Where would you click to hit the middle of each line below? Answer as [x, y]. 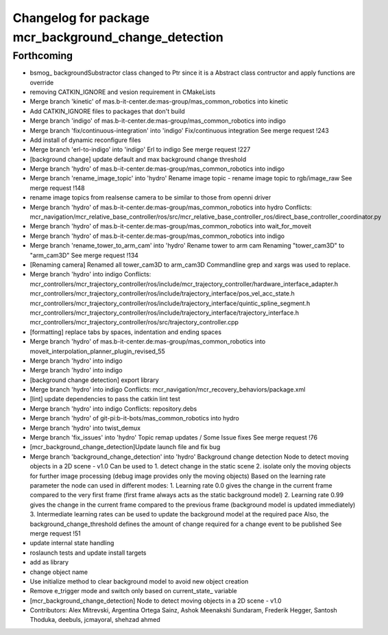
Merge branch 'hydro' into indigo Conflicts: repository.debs [113, 409]
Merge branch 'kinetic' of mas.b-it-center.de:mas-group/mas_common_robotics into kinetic [159, 101]
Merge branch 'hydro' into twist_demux [85, 428]
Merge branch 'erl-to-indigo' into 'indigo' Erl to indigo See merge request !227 [140, 149]
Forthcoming [43, 56]
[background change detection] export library [94, 380]
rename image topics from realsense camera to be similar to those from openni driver [150, 197]
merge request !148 [57, 188]
